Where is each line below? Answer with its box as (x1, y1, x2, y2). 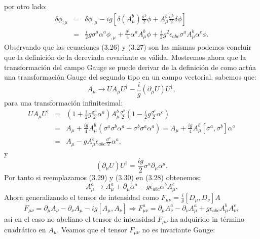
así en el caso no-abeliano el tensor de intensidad (4, 213, 156, 224)
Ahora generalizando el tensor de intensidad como (4, 191, 159, 202)
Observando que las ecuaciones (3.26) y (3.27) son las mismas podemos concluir (4, 42, 251, 52)
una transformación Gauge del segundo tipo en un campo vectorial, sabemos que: (4, 72, 256, 82)
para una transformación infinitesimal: (4, 97, 123, 108)
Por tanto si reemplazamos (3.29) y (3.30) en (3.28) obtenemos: (4, 172, 201, 183)
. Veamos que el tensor (57, 224, 127, 235)
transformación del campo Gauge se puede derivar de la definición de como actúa (4, 61, 256, 72)
